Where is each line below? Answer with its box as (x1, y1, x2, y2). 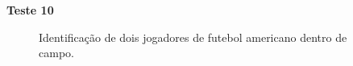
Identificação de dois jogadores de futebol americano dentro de (39, 28, 347, 45)
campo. (39, 44, 74, 61)
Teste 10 (6, 2, 54, 18)
